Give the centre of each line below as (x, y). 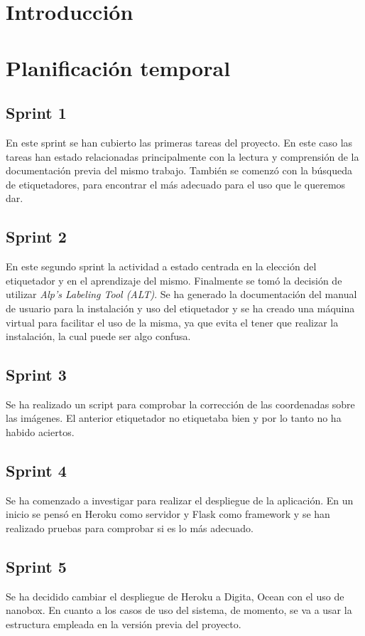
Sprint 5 (36, 567)
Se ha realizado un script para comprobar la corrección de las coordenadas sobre (180, 404)
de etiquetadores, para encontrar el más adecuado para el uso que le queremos (176, 184)
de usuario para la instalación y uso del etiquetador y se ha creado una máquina (180, 308)
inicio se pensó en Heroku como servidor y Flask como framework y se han (168, 514)
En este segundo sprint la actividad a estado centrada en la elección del (161, 266)
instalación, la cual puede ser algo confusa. (98, 336)
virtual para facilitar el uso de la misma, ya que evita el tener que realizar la (172, 322)
